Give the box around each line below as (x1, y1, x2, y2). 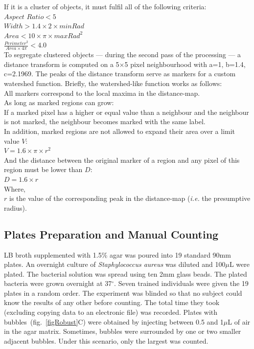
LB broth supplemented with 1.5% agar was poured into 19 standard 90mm (4, 249, 231, 260)
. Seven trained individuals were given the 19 (114, 278, 249, 288)
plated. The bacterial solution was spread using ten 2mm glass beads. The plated (4, 268, 247, 279)
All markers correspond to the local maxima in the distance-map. (4, 87, 200, 98)
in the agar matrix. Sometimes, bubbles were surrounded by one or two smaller (4, 326, 241, 336)
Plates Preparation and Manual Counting (4, 226, 219, 241)
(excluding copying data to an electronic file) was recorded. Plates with (4, 307, 218, 317)
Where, (4, 183, 25, 194)
